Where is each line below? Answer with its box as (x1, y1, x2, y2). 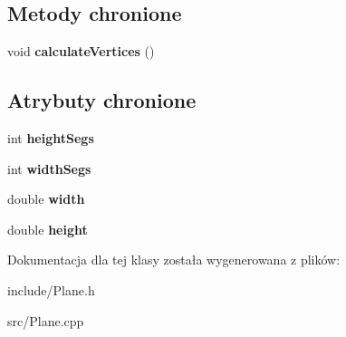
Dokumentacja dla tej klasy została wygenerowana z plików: (7, 250, 341, 269)
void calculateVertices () (7, 42, 155, 61)
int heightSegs (7, 129, 94, 147)
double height (7, 219, 88, 238)
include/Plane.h (7, 280, 95, 299)
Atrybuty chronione (7, 86, 197, 114)
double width (7, 189, 85, 208)
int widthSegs (7, 159, 91, 178)
